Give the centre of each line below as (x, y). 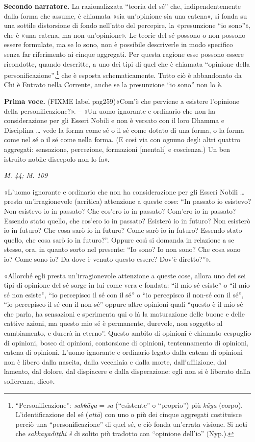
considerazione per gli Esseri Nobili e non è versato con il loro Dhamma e (114, 120)
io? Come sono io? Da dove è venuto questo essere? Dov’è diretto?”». (107, 258)
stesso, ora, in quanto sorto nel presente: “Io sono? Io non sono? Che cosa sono (122, 249)
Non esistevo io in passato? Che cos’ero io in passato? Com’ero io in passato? (120, 210)
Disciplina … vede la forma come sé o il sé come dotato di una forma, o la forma (124, 130)
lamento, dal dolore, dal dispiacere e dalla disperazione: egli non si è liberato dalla (127, 371)
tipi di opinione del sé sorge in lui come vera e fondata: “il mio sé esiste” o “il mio (127, 285)
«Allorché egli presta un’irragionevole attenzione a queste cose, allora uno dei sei (125, 275)
